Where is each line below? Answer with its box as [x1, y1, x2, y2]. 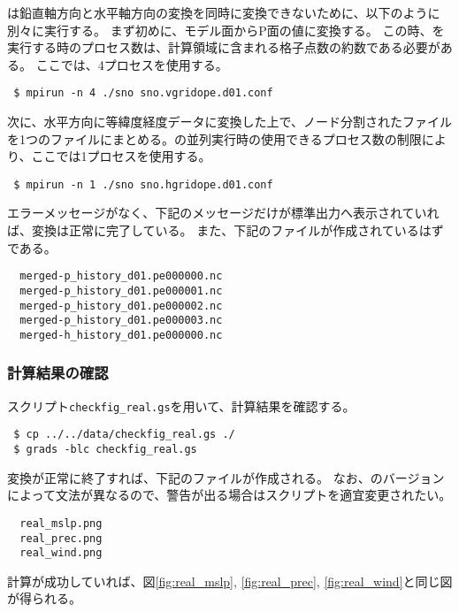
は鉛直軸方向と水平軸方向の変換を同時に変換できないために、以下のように [7, 4, 440, 21]
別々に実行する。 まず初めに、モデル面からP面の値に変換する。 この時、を [7, 20, 445, 39]
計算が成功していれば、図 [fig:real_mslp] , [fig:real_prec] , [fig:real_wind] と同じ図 [7, 571, 453, 590]
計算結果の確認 [7, 362, 109, 384]
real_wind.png [19, 547, 103, 560]
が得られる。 [7, 589, 81, 608]
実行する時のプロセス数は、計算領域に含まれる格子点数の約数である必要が [7, 38, 440, 57]
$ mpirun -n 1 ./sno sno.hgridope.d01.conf [13, 178, 273, 191]
